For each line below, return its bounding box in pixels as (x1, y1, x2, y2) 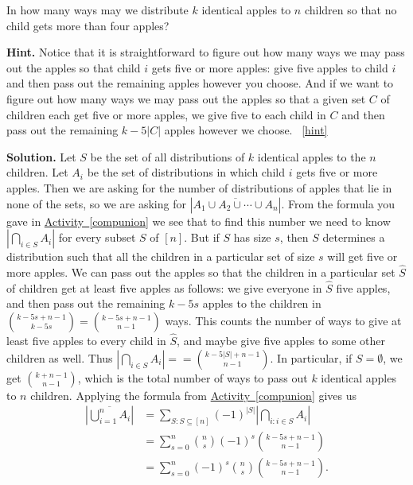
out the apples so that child (6, 59, 141, 76)
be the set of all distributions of (90, 148, 245, 165)
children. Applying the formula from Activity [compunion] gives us (30, 386, 357, 403)
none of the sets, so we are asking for (6, 195, 186, 211)
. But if (184, 229, 220, 246)
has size (233, 229, 271, 246)
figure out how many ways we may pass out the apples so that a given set (6, 90, 366, 107)
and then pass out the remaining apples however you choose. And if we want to (6, 75, 394, 91)
